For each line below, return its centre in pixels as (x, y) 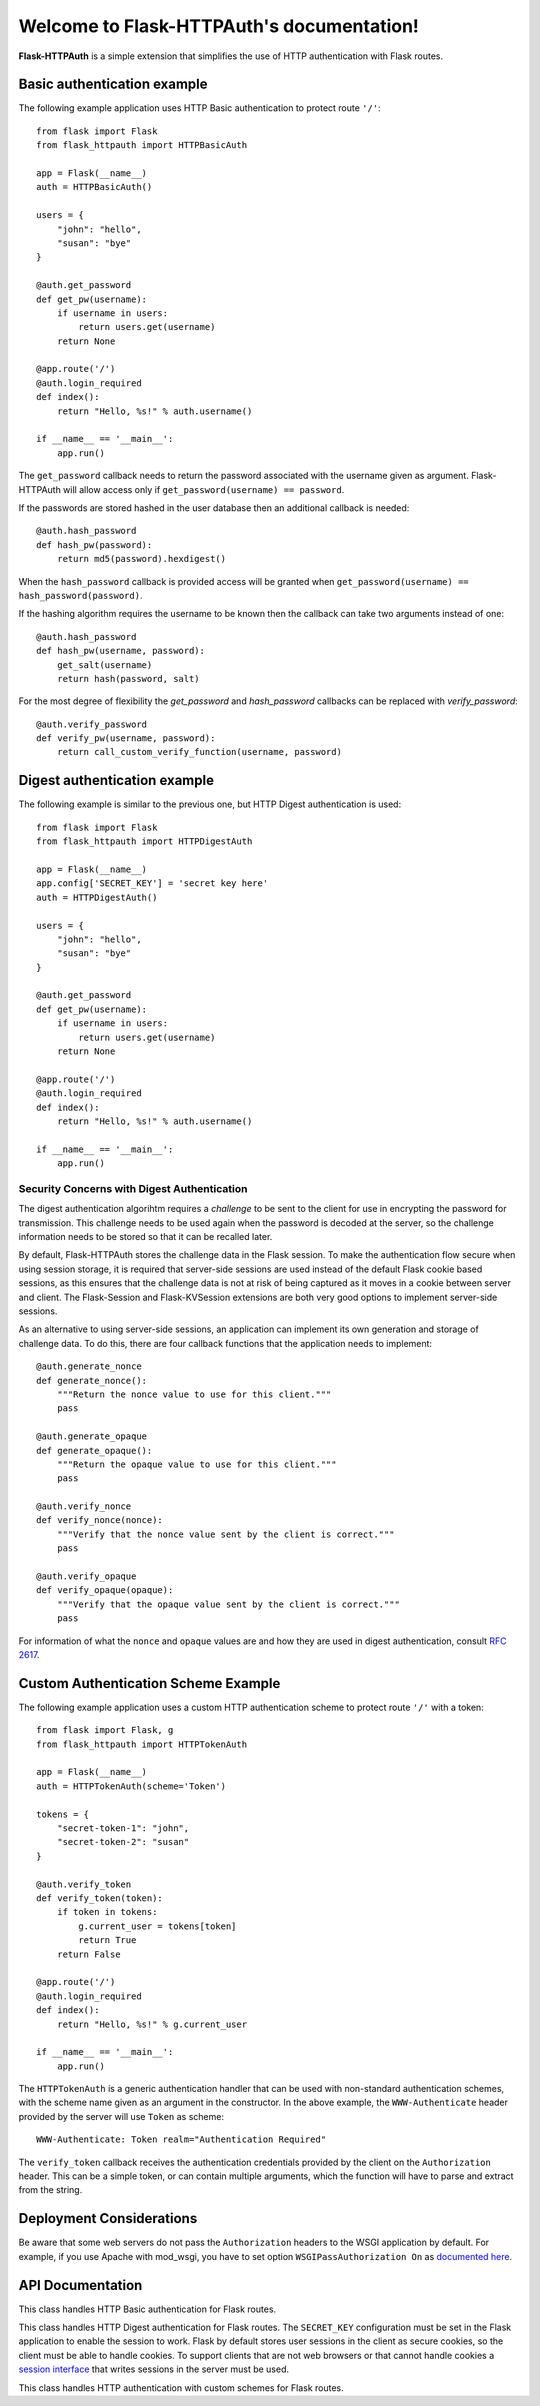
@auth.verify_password (92, 724)
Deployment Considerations (108, 2218)
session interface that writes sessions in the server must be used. (154, 2369)
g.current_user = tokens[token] (157, 1926)
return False (88, 1954)
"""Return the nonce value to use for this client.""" (194, 1394)
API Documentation (80, 2285)
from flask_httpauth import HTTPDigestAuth (144, 841)
